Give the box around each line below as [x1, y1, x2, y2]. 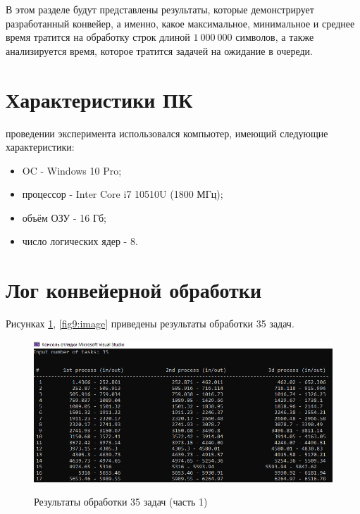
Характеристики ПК [6, 84, 193, 113]
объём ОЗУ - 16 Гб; [22, 210, 106, 225]
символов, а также [235, 30, 314, 44]
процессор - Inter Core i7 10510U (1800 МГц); [22, 187, 223, 201]
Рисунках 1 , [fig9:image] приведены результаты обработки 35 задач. [6, 316, 294, 331]
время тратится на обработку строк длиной [6, 30, 190, 44]
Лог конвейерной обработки [6, 275, 262, 304]
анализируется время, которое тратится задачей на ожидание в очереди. [6, 43, 313, 58]
